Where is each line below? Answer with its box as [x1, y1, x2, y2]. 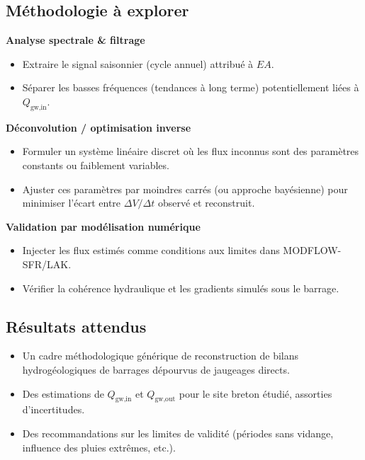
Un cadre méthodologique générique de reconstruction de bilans [22, 348, 299, 363]
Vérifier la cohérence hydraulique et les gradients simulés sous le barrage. [22, 280, 339, 295]
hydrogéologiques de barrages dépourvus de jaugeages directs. [22, 362, 290, 376]
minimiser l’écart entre [22, 195, 121, 210]
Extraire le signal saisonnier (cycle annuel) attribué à [22, 56, 254, 71]
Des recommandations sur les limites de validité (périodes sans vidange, [22, 425, 334, 440]
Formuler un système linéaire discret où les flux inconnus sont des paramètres [22, 144, 359, 159]
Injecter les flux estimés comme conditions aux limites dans [22, 243, 280, 258]
